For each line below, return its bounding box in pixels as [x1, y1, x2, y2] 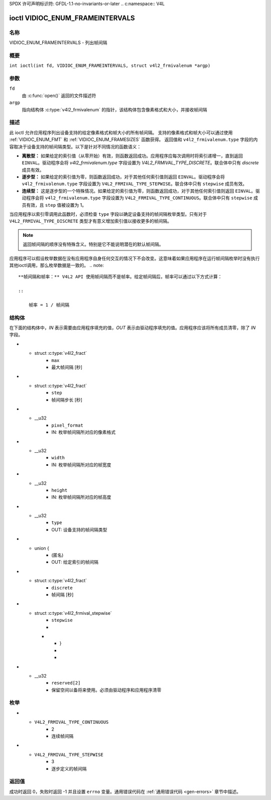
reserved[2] [51, 680, 81, 686]
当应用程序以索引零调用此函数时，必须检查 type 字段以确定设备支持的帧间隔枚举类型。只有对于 [9, 211, 207, 217]
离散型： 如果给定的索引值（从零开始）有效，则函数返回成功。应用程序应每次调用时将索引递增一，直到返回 [22, 153, 243, 159]
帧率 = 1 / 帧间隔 [28, 302, 70, 308]
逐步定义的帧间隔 [51, 765, 87, 771]
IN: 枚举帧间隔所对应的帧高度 [51, 494, 111, 500]
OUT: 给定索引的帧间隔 [51, 559, 99, 565]
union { [34, 545, 50, 551]
